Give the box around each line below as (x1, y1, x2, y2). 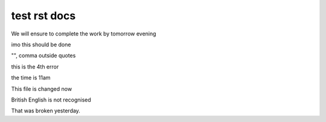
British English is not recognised (11, 96, 92, 103)
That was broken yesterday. (11, 107, 81, 114)
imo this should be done (11, 41, 71, 48)
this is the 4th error (11, 63, 59, 70)
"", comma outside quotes (11, 52, 76, 59)
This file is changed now (11, 85, 72, 93)
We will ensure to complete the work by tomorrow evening (11, 30, 156, 37)
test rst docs (11, 9, 76, 22)
